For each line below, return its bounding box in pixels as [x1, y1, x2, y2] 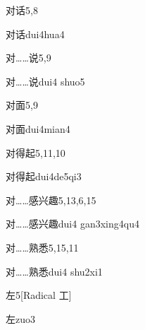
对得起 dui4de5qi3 [6, 169, 82, 184]
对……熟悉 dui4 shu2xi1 [6, 264, 103, 278]
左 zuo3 [6, 311, 35, 326]
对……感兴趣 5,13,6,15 [6, 192, 96, 207]
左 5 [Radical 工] [6, 288, 72, 302]
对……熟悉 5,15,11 [6, 240, 79, 254]
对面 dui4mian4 [6, 121, 70, 136]
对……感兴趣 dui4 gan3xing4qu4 [6, 216, 139, 231]
